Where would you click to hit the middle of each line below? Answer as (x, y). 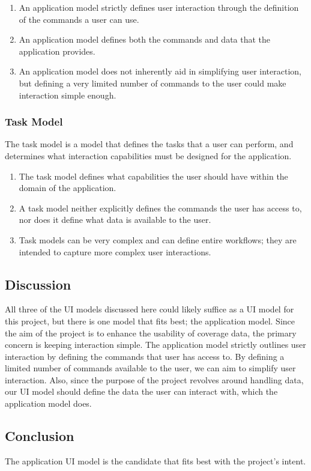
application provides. (57, 51)
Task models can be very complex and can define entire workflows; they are (158, 239)
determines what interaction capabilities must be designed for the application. (148, 155)
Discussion (38, 284)
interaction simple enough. (68, 95)
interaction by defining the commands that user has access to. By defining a (145, 356)
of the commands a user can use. (79, 19)
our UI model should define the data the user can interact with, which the (141, 391)
